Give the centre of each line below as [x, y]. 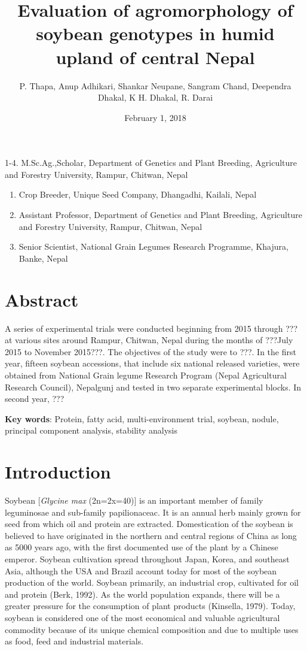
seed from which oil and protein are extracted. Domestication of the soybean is [149, 524]
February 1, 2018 [155, 117]
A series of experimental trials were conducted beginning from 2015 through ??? [151, 328]
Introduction [58, 472]
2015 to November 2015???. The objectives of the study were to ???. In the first [151, 351]
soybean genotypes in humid [155, 33]
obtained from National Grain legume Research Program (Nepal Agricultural [146, 375]
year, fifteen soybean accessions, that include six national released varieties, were [152, 363]
